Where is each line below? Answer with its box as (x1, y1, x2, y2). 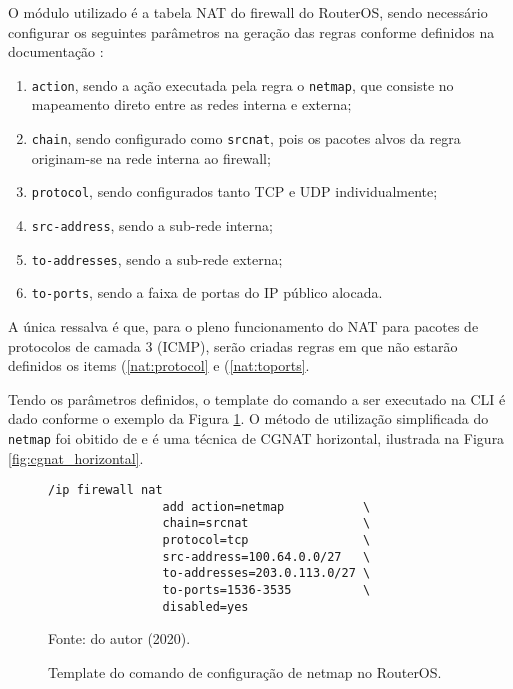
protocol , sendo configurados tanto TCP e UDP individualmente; (31, 181, 438, 202)
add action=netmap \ (162, 499, 371, 514)
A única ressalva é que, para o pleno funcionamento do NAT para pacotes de (8, 315, 479, 336)
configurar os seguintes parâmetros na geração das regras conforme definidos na (8, 21, 495, 42)
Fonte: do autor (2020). (48, 628, 191, 649)
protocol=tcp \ (162, 533, 371, 548)
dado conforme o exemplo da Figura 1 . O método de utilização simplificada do (8, 408, 489, 429)
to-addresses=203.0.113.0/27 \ (162, 566, 371, 581)
